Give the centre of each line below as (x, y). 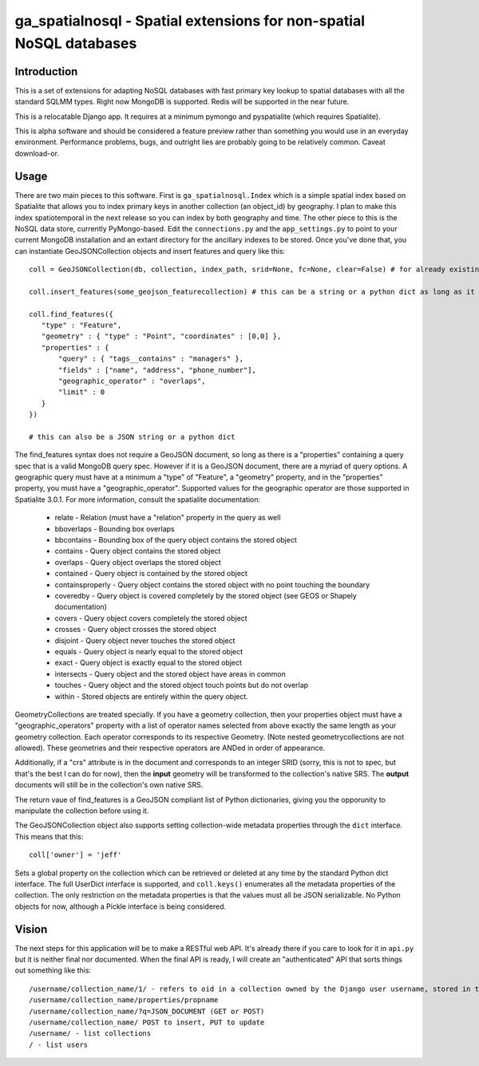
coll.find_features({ (71, 314)
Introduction (46, 71)
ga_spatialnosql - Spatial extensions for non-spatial (190, 21)
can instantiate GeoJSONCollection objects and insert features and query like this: (150, 251)
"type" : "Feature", (81, 326)
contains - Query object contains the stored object (138, 551)
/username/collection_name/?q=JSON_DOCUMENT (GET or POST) (147, 1011)
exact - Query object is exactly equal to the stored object (148, 663)
